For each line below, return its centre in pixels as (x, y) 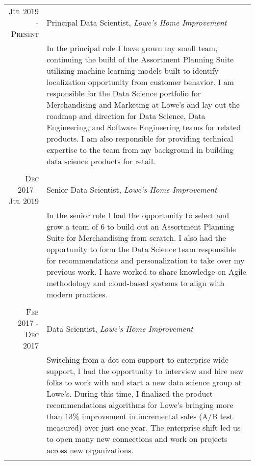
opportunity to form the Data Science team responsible (141, 249)
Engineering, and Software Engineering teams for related (144, 127)
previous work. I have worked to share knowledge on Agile (146, 272)
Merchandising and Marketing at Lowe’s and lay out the (143, 104)
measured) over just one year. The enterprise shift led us (143, 427)
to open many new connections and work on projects (137, 439)
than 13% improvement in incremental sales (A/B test (140, 416)
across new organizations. (90, 450)
